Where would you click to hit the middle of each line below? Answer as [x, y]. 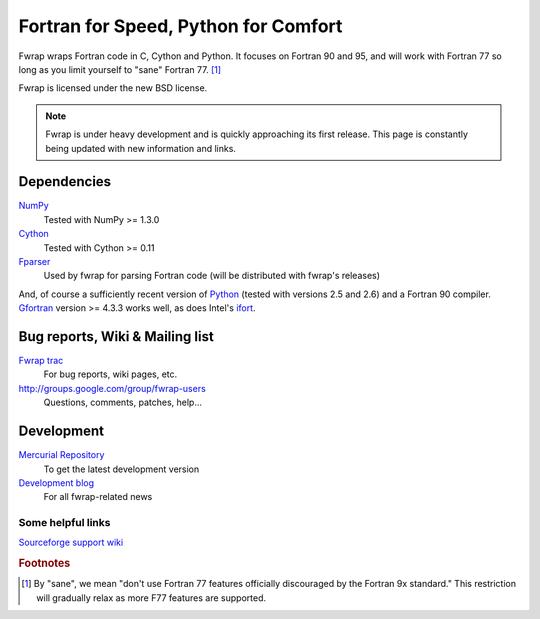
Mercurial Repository [61, 455]
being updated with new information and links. [141, 148]
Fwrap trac [41, 361]
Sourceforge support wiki [71, 542]
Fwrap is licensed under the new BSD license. [113, 88]
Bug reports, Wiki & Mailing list [116, 336]
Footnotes [44, 563]
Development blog [56, 482]
